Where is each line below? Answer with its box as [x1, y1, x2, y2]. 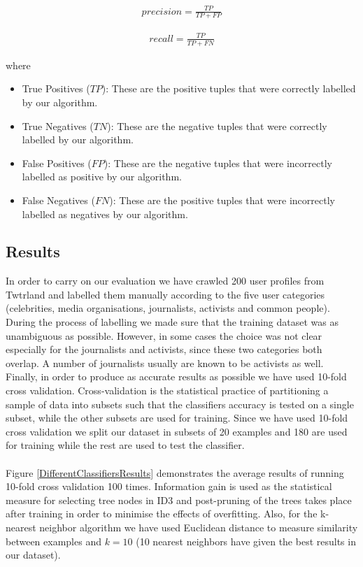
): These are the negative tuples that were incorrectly [104, 155, 332, 170]
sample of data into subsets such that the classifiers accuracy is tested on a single [6, 396, 354, 411]
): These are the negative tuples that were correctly [107, 118, 327, 133]
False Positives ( [22, 155, 92, 170]
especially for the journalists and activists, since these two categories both [6, 342, 322, 357]
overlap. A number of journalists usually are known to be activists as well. [6, 355, 324, 370]
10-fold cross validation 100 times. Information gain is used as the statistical [6, 479, 332, 494]
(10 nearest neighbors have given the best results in [136, 533, 356, 548]
